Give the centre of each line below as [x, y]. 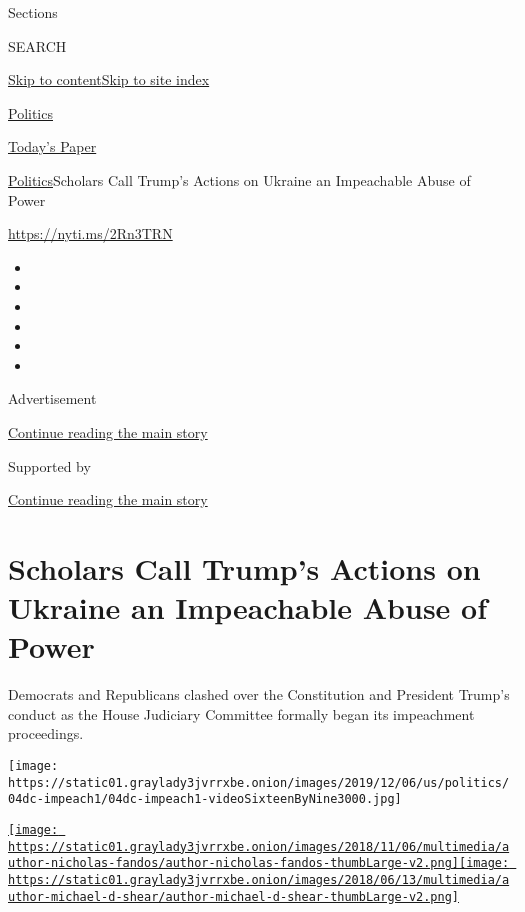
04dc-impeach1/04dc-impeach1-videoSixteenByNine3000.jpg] [205, 799]
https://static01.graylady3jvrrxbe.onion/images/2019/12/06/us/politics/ [259, 782]
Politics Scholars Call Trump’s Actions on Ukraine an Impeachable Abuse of [239, 179]
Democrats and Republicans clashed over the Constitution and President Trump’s [259, 694]
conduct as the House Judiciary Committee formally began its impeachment [241, 713]
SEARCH [37, 45]
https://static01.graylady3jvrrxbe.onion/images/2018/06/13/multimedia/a [259, 879]
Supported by [49, 465]
